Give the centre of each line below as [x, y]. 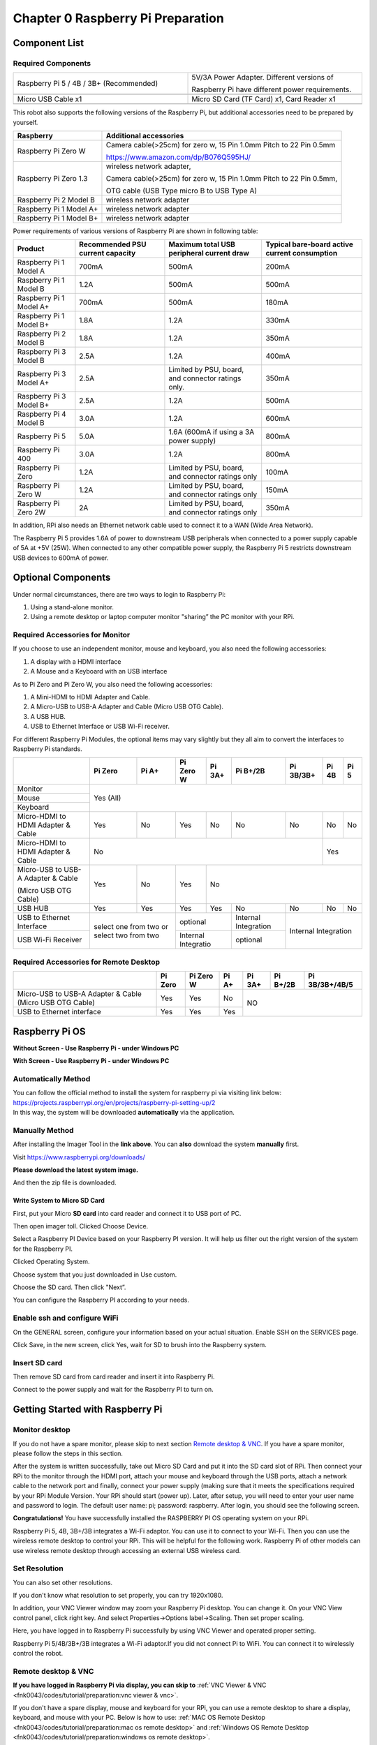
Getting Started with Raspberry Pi [88, 1410]
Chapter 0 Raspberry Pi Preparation [119, 18]
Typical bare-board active [310, 244]
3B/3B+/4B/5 [331, 985]
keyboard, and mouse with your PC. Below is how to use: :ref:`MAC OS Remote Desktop [139, 1718]
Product [31, 249]
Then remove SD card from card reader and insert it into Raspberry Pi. [114, 1377]
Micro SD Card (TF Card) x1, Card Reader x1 [264, 99]
